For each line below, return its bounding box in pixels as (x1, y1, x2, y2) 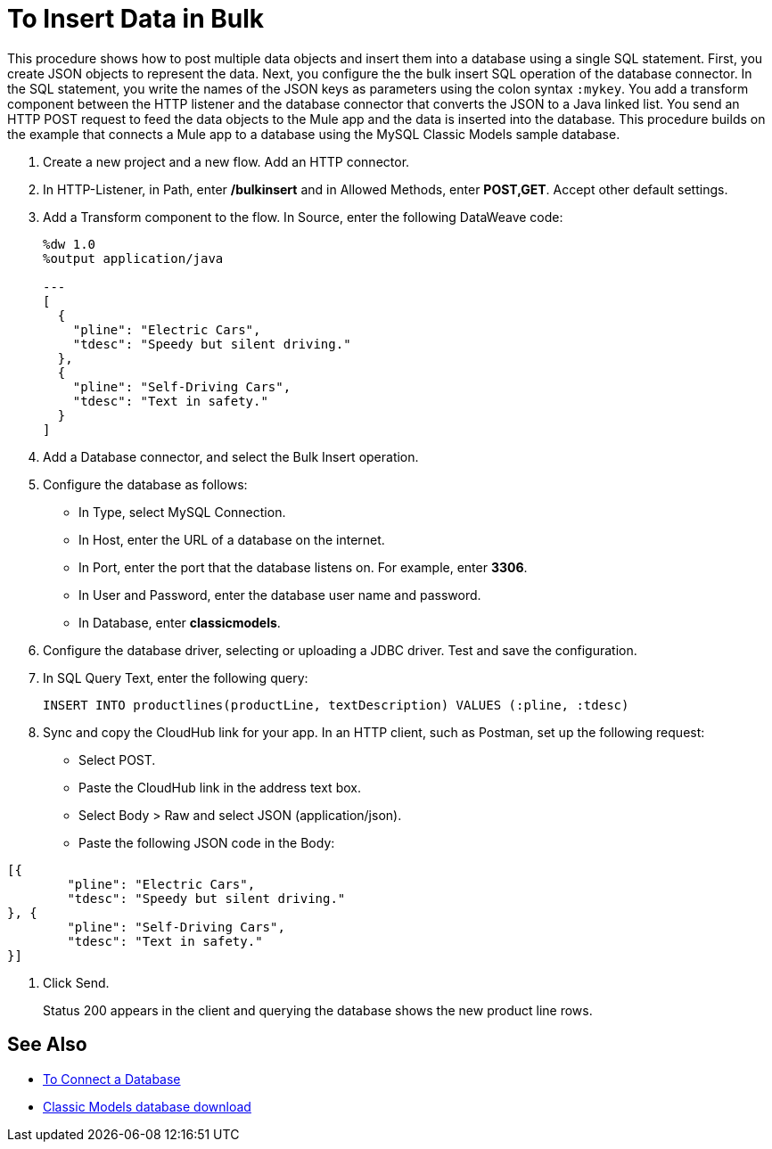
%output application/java (43, 250, 224, 266)
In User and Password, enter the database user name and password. (78, 587, 481, 603)
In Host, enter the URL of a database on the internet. (78, 531, 385, 547)
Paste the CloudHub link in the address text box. (78, 779, 361, 795)
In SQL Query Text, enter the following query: (43, 669, 308, 685)
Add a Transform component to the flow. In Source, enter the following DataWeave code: (43, 209, 563, 225)
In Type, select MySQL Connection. (78, 504, 286, 520)
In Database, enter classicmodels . (78, 614, 281, 630)
